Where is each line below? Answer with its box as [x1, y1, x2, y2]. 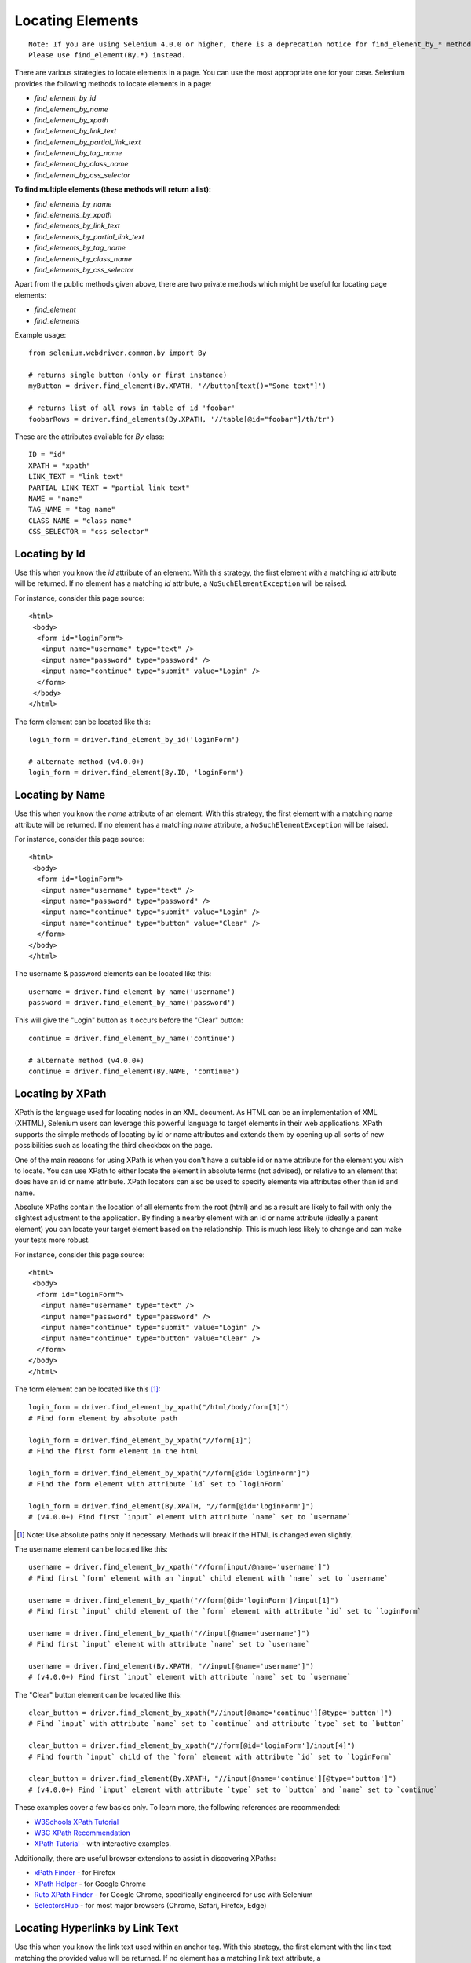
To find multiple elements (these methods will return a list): [14, 185, 212, 194]
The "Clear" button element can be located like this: [14, 1690, 182, 1699]
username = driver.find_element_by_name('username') [28, 987, 235, 996]
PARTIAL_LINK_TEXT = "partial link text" [28, 483, 190, 492]
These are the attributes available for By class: [14, 432, 165, 441]
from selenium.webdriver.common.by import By [28, 349, 207, 357]
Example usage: [14, 330, 67, 339]
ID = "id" [28, 450, 66, 459]
